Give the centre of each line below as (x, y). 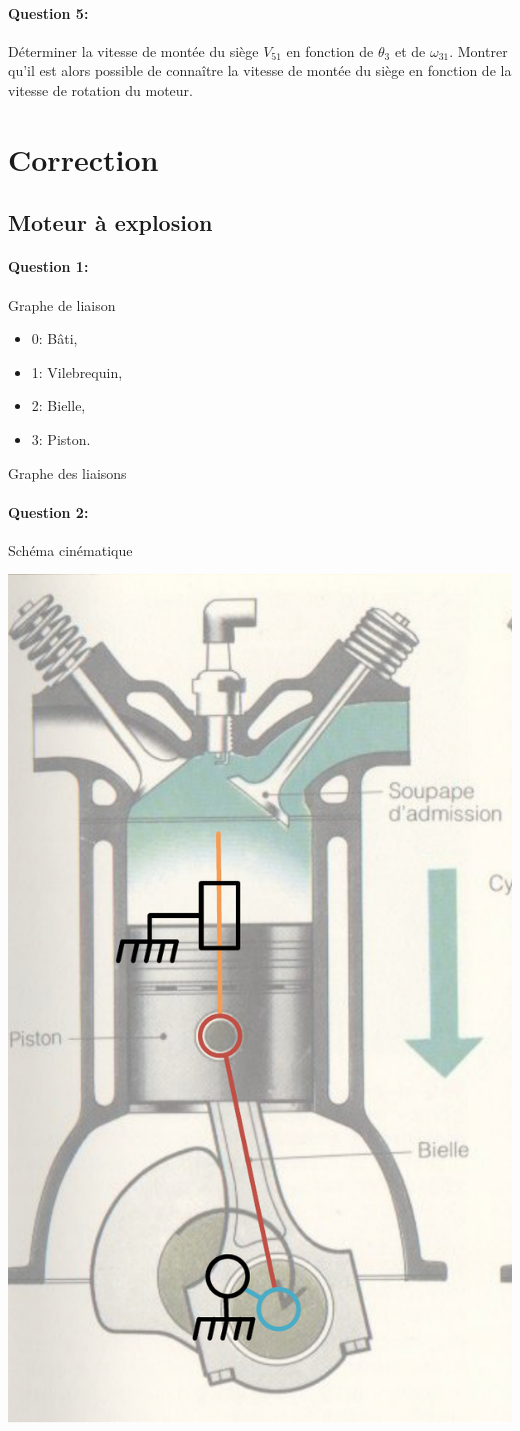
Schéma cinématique (70, 549)
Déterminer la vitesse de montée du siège (133, 50)
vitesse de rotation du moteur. (100, 89)
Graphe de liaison (62, 304)
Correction (83, 158)
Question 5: (48, 12)
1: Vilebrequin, (77, 371)
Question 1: (48, 266)
